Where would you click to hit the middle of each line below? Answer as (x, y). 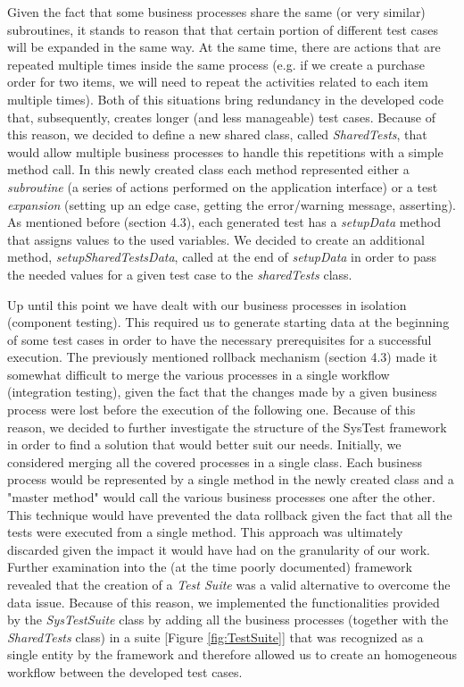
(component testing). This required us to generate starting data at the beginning (228, 322)
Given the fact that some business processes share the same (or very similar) (216, 12)
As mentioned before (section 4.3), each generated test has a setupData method (224, 222)
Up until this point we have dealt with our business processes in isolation (207, 304)
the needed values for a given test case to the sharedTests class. (180, 274)
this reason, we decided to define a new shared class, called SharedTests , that (217, 134)
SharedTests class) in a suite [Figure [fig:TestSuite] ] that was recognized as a (215, 637)
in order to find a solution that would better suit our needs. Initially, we (204, 444)
